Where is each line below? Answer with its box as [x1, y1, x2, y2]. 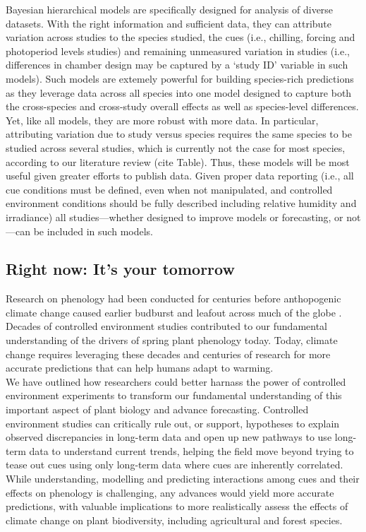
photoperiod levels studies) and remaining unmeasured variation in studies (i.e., [6, 43, 350, 58]
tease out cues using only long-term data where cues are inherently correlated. [6, 457, 343, 472]
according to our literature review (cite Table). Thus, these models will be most [6, 154, 350, 169]
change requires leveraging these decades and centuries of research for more [6, 346, 331, 361]
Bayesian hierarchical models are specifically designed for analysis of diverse [6, 2, 334, 16]
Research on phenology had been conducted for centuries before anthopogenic [6, 291, 341, 306]
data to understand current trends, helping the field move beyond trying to [29, 443, 354, 458]
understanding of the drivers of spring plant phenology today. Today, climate [6, 333, 338, 348]
